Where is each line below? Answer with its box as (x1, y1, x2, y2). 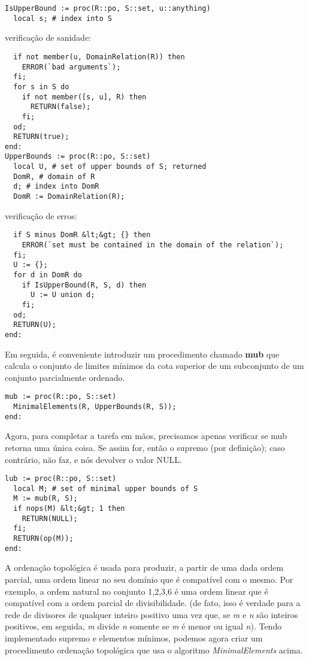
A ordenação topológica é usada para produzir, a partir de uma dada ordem (5, 561, 284, 574)
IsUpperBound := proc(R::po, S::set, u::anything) (5, 4, 211, 13)
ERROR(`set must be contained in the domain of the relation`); (22, 241, 284, 249)
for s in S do (13, 82, 69, 91)
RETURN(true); (13, 132, 69, 141)
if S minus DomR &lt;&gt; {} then (13, 231, 151, 240)
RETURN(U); (13, 320, 56, 329)
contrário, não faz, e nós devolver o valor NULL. (5, 453, 182, 465)
